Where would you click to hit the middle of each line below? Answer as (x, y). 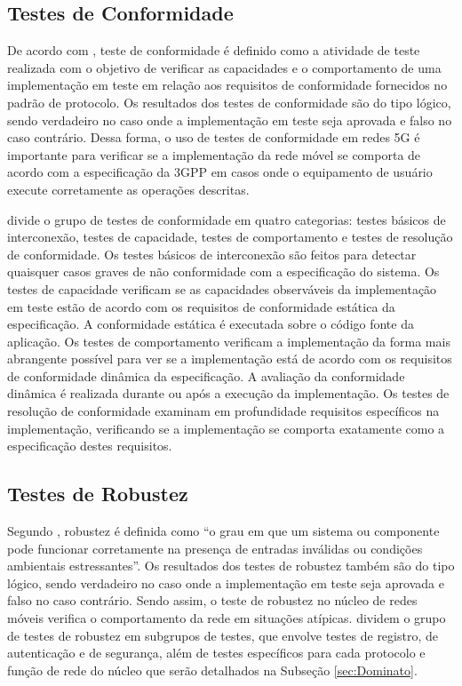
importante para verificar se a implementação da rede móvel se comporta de (214, 154)
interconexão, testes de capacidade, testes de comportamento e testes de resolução (230, 237)
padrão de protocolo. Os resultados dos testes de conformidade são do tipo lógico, (229, 102)
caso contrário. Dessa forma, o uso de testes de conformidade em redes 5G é (214, 137)
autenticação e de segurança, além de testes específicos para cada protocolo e (216, 653)
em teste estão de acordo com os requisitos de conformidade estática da (201, 306)
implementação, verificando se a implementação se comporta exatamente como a (226, 428)
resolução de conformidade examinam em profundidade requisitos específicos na (223, 411)
